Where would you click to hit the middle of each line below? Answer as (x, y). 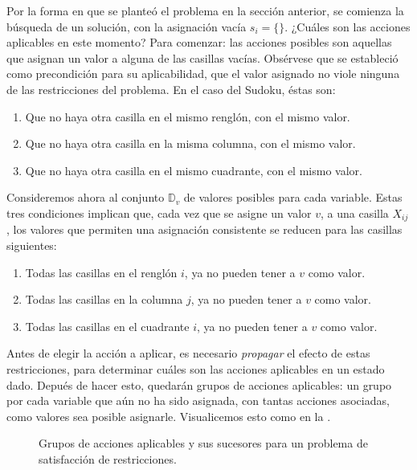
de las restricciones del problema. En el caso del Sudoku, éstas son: (171, 89)
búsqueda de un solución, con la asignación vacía (127, 26)
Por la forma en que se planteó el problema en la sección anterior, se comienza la (205, 10)
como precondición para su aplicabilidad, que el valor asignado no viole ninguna (203, 74)
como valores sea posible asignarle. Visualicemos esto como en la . (169, 416)
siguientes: (32, 245)
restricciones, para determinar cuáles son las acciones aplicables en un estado (196, 368)
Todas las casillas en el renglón (101, 272)
